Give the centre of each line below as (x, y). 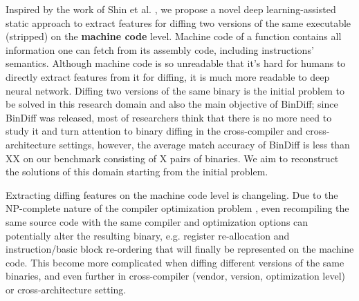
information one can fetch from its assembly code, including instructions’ (160, 49)
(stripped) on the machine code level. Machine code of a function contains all (174, 36)
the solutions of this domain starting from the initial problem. (137, 172)
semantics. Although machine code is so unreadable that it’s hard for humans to (176, 63)
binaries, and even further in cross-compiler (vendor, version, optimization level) (175, 276)
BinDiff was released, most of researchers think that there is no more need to (169, 117)
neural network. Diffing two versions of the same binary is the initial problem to (175, 90)
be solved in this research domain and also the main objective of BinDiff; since (172, 104)
